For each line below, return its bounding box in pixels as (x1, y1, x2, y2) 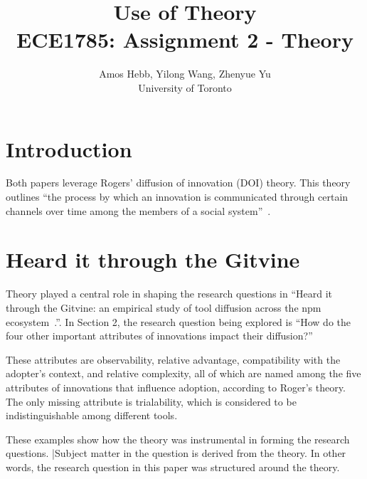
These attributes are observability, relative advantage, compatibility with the (6, 352, 341, 367)
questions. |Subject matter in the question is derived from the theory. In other (6, 446, 346, 460)
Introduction (6, 134, 132, 163)
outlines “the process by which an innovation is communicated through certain (6, 189, 349, 204)
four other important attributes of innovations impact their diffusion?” (6, 328, 313, 343)
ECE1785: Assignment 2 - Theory (16, 25, 353, 54)
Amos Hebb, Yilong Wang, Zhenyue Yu (99, 66, 271, 81)
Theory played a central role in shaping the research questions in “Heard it (6, 286, 333, 301)
